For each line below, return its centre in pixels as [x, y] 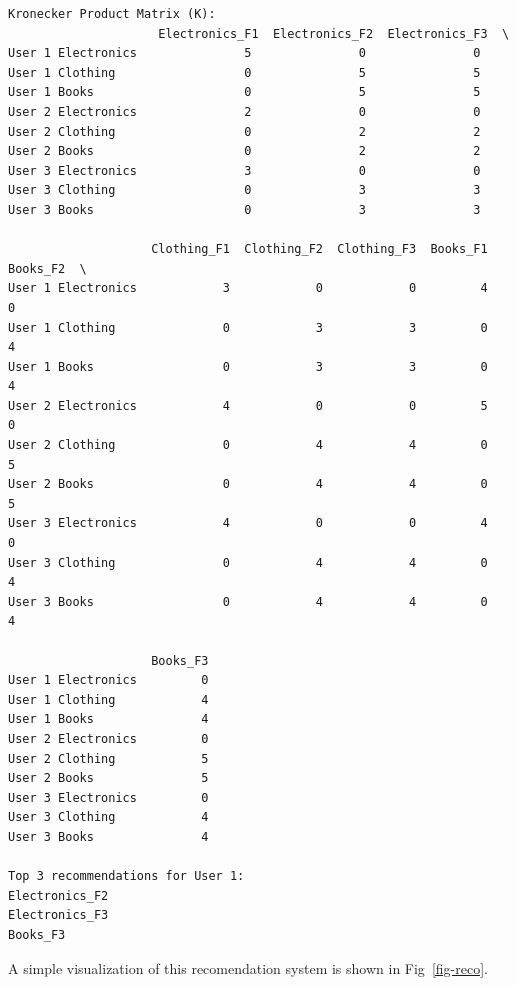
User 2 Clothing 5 [108, 758]
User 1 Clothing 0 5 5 [244, 72]
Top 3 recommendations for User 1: [126, 876]
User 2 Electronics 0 [108, 738]
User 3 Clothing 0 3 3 [244, 190]
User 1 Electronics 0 [108, 680]
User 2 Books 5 [108, 778]
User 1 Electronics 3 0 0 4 [248, 288]
